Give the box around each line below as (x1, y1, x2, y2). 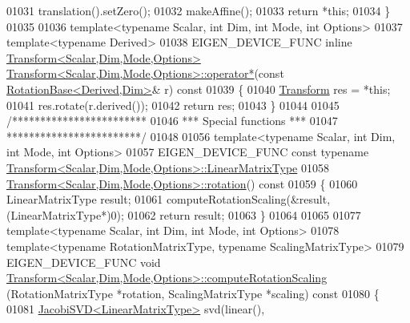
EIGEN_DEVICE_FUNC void (6, 253, 161, 270)
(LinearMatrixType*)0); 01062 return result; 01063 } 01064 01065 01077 (6, 206, 361, 223)
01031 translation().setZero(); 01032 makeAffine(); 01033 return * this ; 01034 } (6, 2, 391, 18)
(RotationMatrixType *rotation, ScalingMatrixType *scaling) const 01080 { (6, 285, 380, 301)
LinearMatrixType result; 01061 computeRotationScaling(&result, (6, 191, 331, 208)
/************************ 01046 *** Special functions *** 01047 (6, 112, 338, 129)
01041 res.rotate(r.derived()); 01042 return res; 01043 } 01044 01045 (6, 96, 340, 113)
